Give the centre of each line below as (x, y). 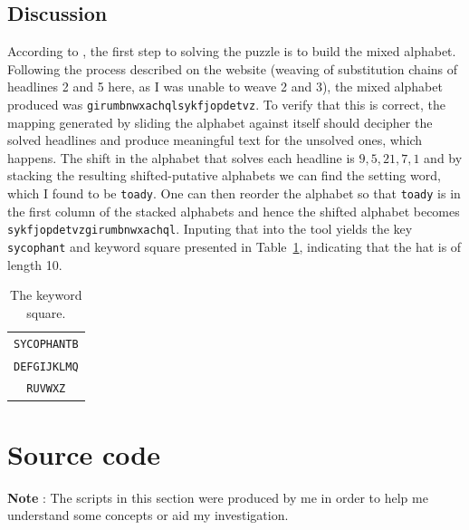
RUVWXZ (46, 389)
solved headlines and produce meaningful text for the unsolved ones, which (215, 140)
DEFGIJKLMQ (46, 366)
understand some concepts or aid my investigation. (148, 515)
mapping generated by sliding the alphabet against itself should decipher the (220, 122)
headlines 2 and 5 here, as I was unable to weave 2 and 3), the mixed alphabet (225, 87)
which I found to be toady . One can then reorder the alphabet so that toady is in (234, 193)
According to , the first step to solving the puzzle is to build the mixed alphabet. (232, 51)
